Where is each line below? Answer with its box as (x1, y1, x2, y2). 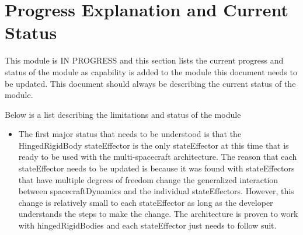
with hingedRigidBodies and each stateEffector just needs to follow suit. (18, 219, 277, 232)
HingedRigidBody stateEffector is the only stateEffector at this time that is (18, 139, 289, 151)
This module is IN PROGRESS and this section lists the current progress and (5, 54, 284, 66)
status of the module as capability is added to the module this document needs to (5, 65, 297, 78)
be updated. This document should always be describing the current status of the (5, 77, 296, 89)
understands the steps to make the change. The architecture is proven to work (18, 208, 298, 220)
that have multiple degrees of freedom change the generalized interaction (18, 173, 278, 185)
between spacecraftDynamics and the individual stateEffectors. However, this (18, 185, 294, 197)
